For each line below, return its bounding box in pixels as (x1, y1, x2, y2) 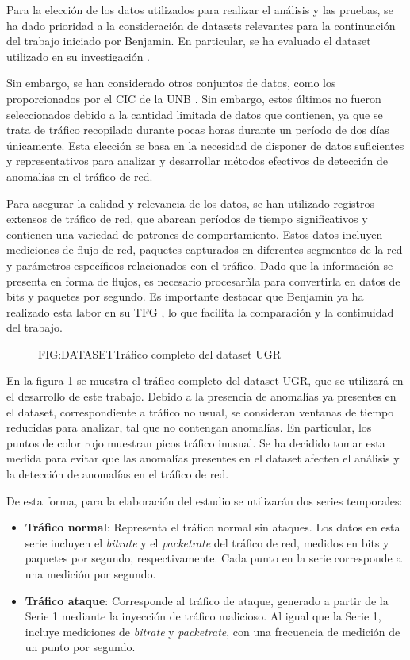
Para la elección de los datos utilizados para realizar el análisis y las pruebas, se (6, 2, 393, 17)
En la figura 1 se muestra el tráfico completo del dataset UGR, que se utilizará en (6, 372, 404, 389)
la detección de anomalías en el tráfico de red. (6, 466, 229, 482)
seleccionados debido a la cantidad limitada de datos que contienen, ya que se (6, 106, 383, 122)
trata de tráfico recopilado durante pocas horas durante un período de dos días (6, 121, 389, 138)
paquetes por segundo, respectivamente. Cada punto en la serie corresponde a (25, 550, 402, 566)
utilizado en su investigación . (6, 48, 151, 64)
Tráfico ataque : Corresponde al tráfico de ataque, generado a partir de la (25, 592, 389, 608)
